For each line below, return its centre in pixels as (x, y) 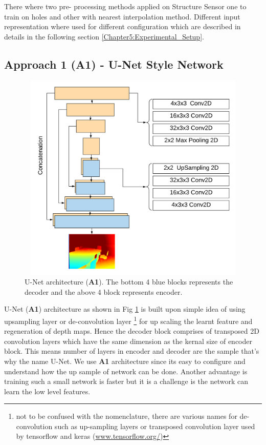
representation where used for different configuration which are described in (123, 26)
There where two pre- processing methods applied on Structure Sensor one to (125, 6)
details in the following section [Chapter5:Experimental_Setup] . (104, 36)
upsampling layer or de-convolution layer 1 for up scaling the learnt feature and (128, 320)
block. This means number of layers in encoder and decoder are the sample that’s (132, 351)
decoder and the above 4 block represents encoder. (104, 291)
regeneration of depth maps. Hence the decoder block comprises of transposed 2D (132, 331)
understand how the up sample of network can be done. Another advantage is (126, 371)
